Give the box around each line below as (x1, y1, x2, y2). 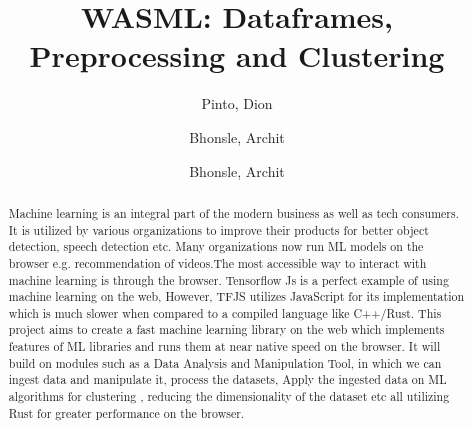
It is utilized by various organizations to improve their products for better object (8, 221, 429, 238)
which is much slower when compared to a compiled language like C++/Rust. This (8, 304, 442, 321)
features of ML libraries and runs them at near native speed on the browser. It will (8, 338, 441, 355)
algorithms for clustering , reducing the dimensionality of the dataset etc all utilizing (8, 388, 450, 405)
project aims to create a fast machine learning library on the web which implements (8, 321, 445, 338)
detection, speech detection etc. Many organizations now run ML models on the (8, 238, 424, 255)
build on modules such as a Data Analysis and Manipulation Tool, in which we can (8, 354, 442, 371)
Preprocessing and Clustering (29, 35, 445, 76)
